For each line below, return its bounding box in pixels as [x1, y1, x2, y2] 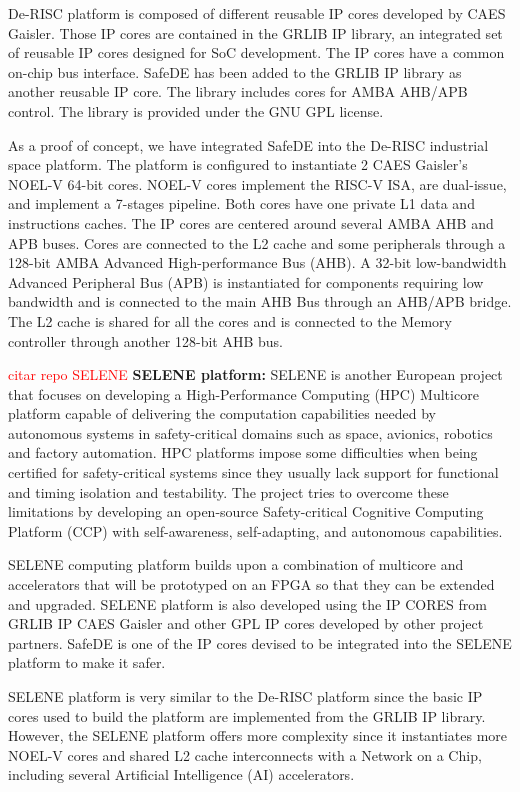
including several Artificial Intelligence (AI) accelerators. [8, 764, 355, 785]
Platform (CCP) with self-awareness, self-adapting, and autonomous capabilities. [8, 520, 503, 541]
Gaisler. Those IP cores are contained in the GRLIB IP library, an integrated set [8, 22, 503, 43]
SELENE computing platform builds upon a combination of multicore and [8, 554, 464, 575]
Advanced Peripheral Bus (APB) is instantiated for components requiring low [8, 271, 484, 292]
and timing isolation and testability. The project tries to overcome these [8, 481, 449, 502]
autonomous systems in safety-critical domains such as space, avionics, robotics [8, 422, 493, 443]
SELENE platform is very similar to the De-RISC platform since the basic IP [8, 686, 483, 706]
